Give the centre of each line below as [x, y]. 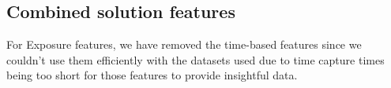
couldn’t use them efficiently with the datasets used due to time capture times [195, 59]
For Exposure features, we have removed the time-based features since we [184, 44]
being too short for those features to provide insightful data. [152, 75]
